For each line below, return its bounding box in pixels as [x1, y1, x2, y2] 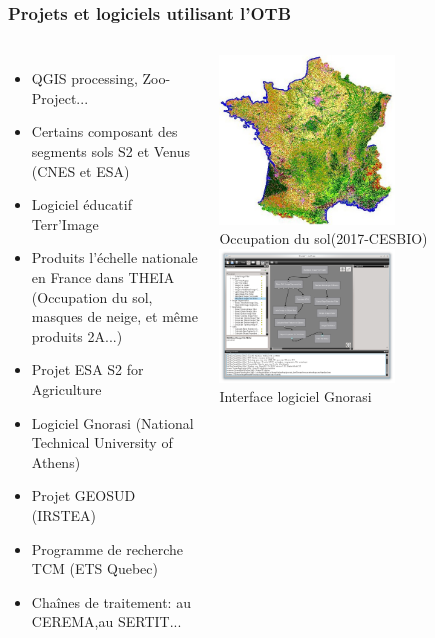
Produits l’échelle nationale [31, 247, 198, 268]
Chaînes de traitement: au [31, 591, 191, 612]
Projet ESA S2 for [31, 359, 144, 380]
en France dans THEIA [31, 266, 175, 287]
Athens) [31, 451, 81, 472]
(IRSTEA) [31, 504, 96, 525]
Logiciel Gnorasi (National [31, 412, 194, 433]
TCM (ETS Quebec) [31, 558, 158, 579]
